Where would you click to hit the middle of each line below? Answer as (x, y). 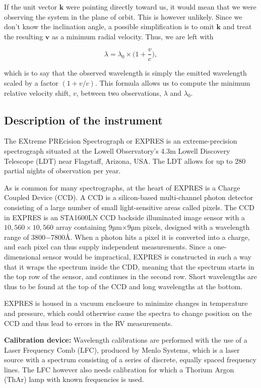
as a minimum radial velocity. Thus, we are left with (133, 36)
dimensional (22, 256)
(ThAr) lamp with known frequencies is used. (74, 379)
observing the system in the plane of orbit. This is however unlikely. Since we (123, 16)
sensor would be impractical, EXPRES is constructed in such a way (147, 256)
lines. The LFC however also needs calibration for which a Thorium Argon (119, 369)
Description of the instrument (83, 120)
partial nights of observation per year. (62, 171)
